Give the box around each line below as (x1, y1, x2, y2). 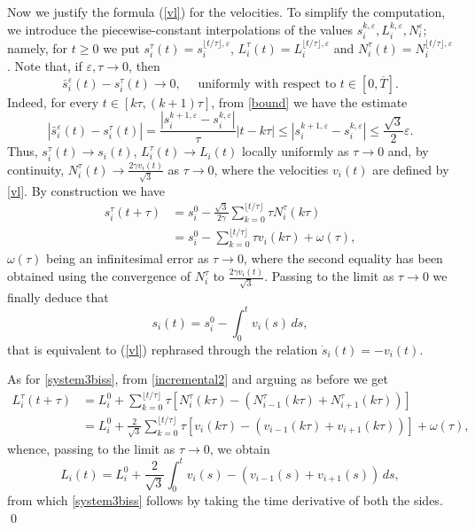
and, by (387, 142, 429, 160)
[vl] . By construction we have (7, 181, 166, 199)
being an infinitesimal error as (45, 249, 209, 268)
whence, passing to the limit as (7, 439, 175, 457)
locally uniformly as (241, 142, 349, 160)
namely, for (7, 38, 68, 57)
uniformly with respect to (198, 77, 337, 90)
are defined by (372, 160, 449, 178)
